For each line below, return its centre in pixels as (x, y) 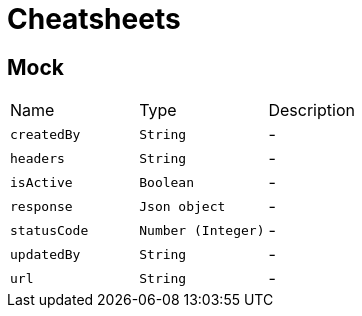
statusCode (49, 230)
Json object (182, 206)
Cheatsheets (94, 19)
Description (311, 110)
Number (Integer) (202, 230)
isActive (41, 182)
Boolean (167, 182)
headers (37, 158)
